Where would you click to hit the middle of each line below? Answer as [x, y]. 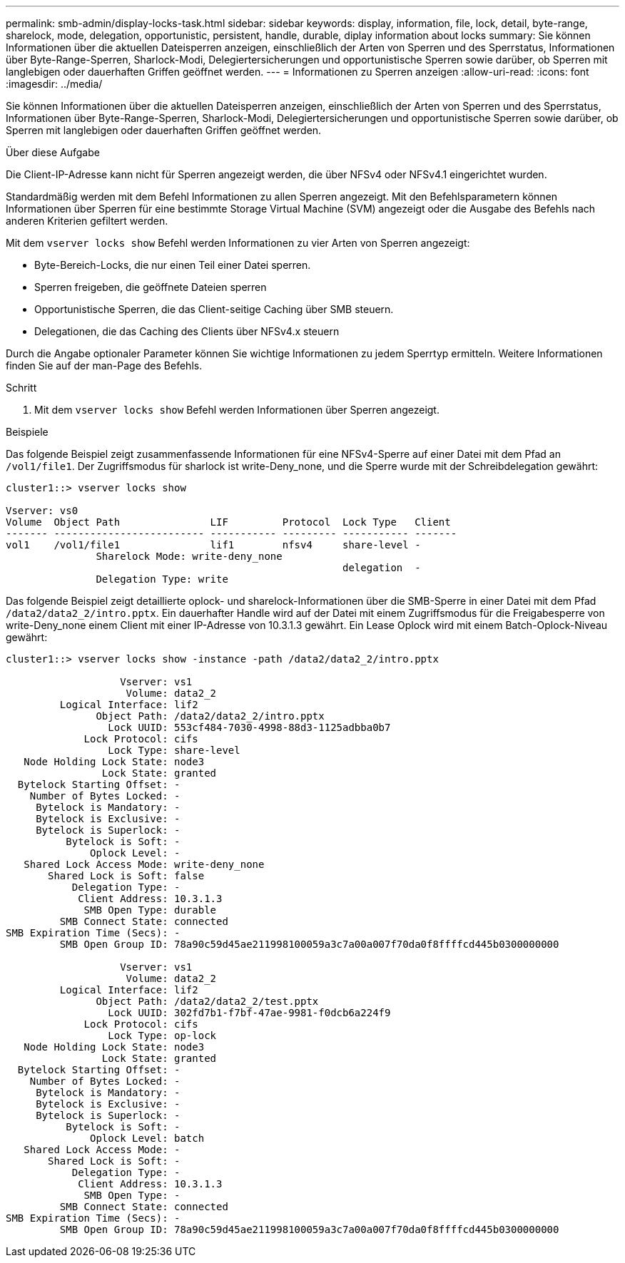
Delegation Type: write [162, 579]
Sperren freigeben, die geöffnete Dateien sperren [151, 287]
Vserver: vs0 [42, 511]
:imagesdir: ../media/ [54, 84]
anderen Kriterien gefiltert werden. [87, 221]
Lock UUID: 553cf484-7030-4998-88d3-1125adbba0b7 [249, 727]
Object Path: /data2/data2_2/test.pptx [207, 1001]
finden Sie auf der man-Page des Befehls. [104, 365]
